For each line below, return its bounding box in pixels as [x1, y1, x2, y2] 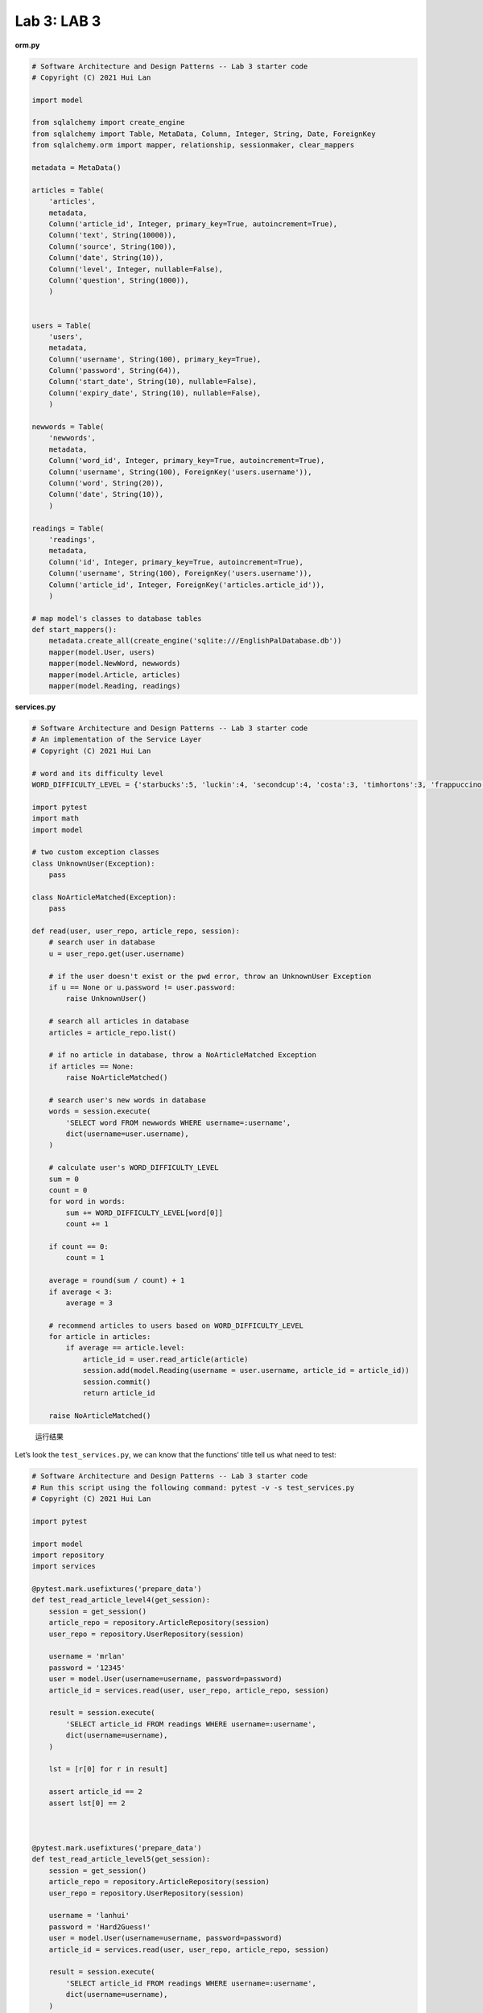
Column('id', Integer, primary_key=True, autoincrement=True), [48, 557, 304, 567]
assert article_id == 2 [48, 1788, 142, 1796]
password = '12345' [48, 1663, 126, 1672]
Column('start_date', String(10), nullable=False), [48, 377, 258, 386]
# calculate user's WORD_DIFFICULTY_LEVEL [48, 1164, 219, 1172]
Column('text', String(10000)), [48, 230, 177, 240]
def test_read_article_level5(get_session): [31, 1854, 211, 1864]
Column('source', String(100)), [48, 242, 177, 251]
